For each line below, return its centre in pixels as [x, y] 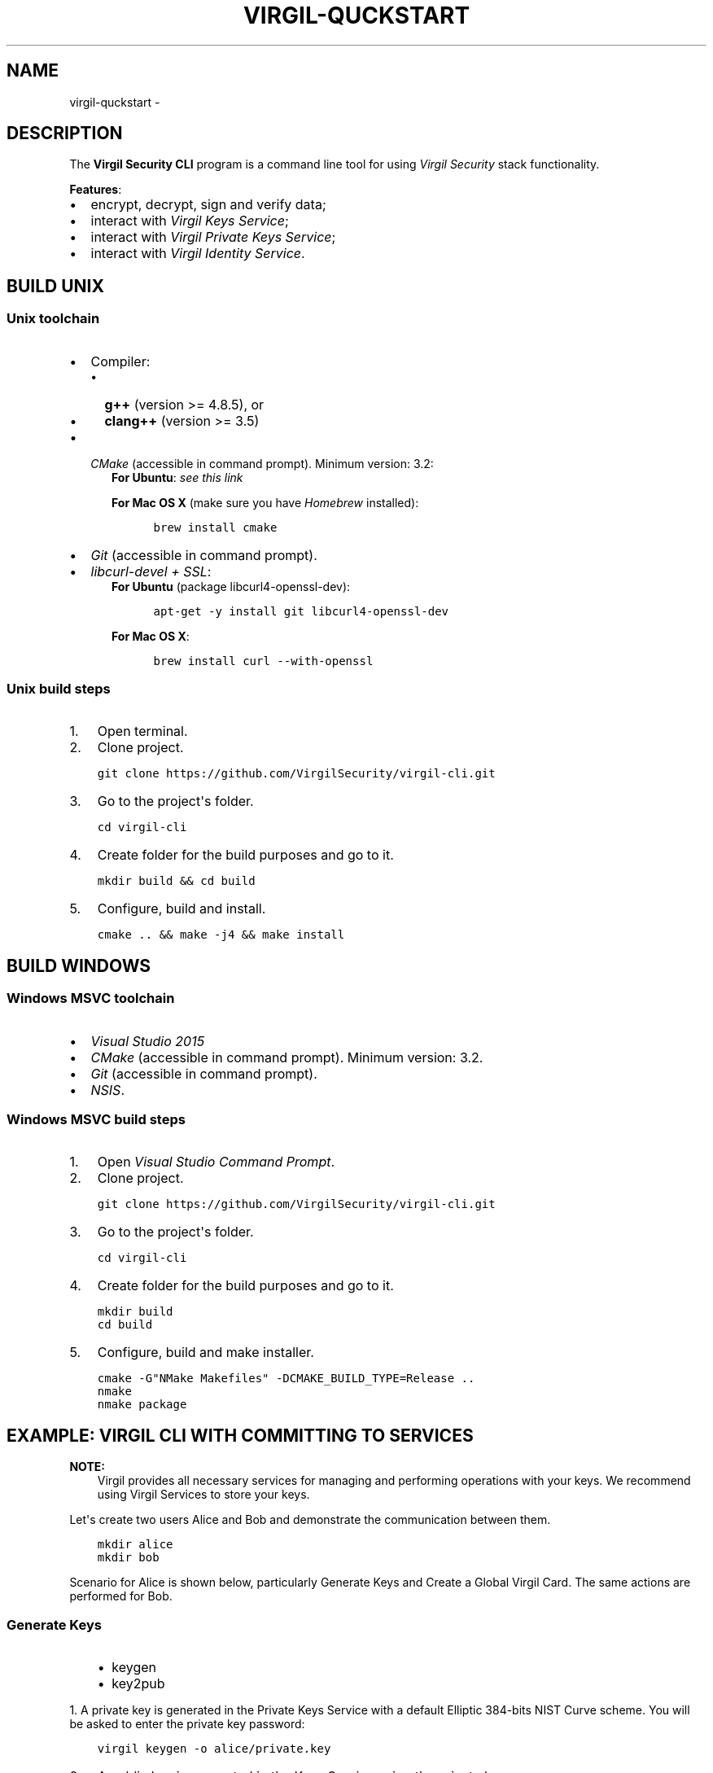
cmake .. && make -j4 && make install [221, 935]
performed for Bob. [121, 1596]
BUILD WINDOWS [79, 965]
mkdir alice [135, 1545]
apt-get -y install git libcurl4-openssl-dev [301, 611]
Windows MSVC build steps [96, 1119]
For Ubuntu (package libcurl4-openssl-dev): [231, 586]
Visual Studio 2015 [148, 1041]
